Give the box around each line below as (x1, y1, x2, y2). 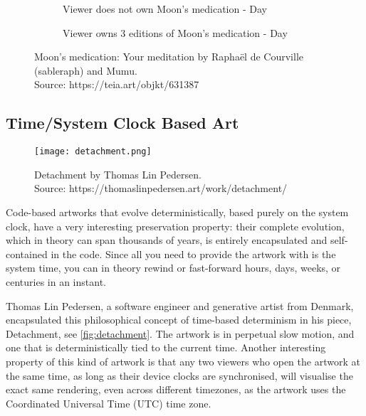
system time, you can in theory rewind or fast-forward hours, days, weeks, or (6, 260, 341, 275)
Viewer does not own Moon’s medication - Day (63, 1, 267, 16)
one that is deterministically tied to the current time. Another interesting (6, 340, 326, 355)
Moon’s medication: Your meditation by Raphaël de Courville (34, 49, 303, 64)
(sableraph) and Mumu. (34, 63, 137, 78)
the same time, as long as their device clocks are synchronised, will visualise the (6, 368, 353, 383)
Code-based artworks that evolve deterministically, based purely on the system (6, 205, 349, 220)
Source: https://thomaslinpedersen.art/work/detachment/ (34, 181, 288, 196)
